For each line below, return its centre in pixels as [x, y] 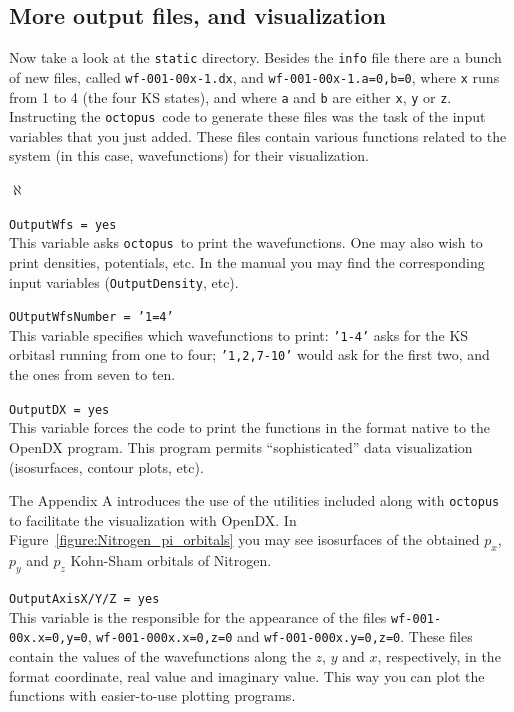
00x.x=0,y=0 [48, 638]
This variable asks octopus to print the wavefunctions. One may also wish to [246, 242]
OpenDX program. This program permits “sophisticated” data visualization [241, 446]
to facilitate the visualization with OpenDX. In [153, 519]
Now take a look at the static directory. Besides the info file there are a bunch [255, 57]
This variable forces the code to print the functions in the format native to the [250, 427]
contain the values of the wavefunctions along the [160, 655]
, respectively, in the [439, 655]
